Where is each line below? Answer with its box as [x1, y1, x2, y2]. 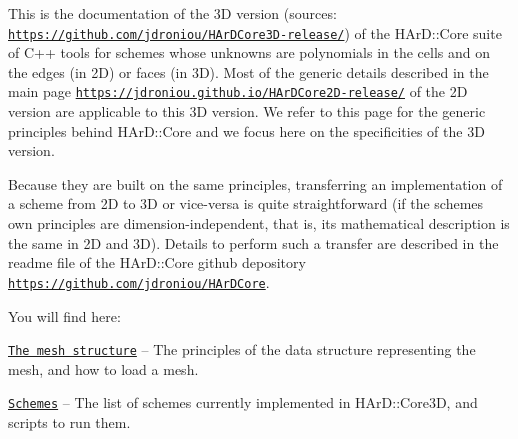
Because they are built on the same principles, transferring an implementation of [8, 173, 503, 194]
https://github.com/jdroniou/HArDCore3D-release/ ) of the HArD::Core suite [8, 22, 502, 43]
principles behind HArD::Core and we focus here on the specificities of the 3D [8, 120, 485, 141]
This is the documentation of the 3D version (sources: [8, 3, 337, 23]
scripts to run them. [8, 412, 131, 432]
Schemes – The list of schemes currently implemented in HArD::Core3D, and [8, 392, 478, 413]
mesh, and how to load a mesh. [8, 358, 199, 379]
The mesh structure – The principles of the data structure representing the [8, 339, 476, 360]
